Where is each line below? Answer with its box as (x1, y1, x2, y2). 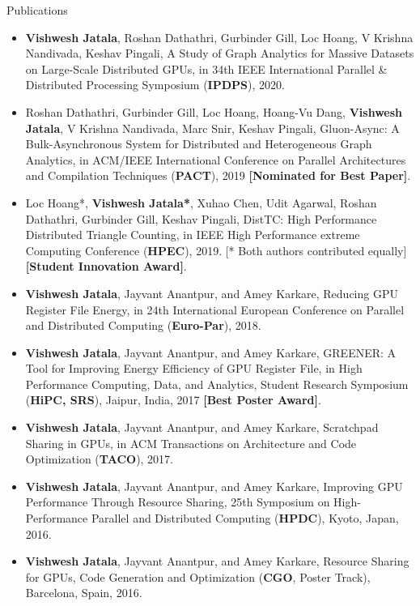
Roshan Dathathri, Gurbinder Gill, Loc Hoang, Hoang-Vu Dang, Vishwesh (25, 103, 403, 120)
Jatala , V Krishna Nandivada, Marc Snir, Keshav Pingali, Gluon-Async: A (25, 119, 400, 136)
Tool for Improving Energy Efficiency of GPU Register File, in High (25, 360, 363, 377)
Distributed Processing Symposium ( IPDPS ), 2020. (25, 76, 285, 93)
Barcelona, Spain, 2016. (25, 584, 142, 601)
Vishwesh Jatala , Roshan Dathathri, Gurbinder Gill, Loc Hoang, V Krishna (25, 28, 414, 45)
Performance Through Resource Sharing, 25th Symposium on (25, 493, 330, 510)
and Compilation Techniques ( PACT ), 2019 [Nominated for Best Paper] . (25, 167, 411, 184)
